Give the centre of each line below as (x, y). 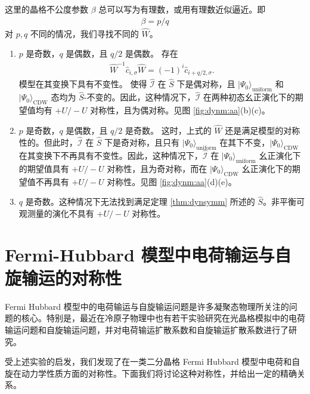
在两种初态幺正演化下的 (249, 97)
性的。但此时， (48, 142)
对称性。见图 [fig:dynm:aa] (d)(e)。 (172, 181)
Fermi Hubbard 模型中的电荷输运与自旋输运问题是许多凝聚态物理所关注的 (147, 306)
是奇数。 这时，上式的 (168, 130)
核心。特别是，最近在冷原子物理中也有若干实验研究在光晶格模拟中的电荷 (163, 318)
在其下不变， (245, 142)
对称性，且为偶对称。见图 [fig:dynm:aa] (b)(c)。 (180, 110)
